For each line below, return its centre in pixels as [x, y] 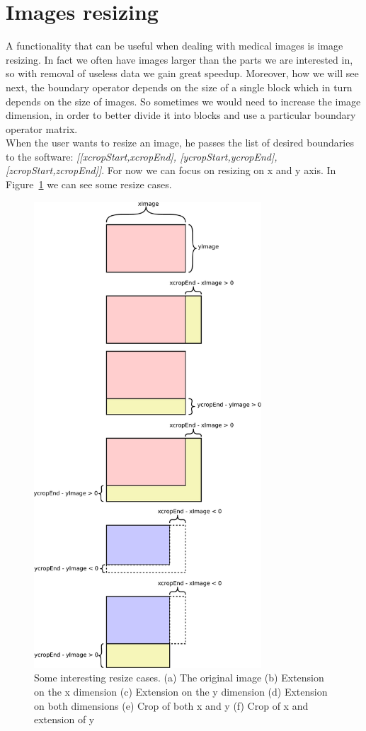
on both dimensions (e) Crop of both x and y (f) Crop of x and [171, 705]
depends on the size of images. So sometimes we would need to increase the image [183, 101]
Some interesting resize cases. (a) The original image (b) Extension [179, 678]
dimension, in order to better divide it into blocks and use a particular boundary [181, 115]
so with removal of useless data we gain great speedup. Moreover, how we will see [182, 73]
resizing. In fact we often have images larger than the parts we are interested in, [179, 59]
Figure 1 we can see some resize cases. [89, 184]
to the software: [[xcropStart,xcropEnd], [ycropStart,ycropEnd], [142, 156]
